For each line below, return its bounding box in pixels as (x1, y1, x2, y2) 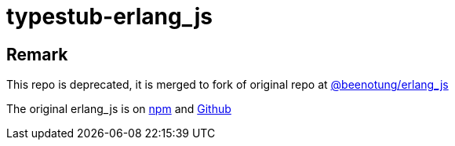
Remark (6, 44, 68, 64)
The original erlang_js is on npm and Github (6, 102, 231, 116)
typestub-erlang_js (6, 3, 213, 30)
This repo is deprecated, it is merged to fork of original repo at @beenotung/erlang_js (6, 78, 449, 92)
